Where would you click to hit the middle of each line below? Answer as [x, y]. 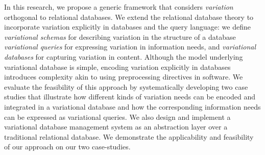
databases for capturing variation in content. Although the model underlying [124, 56]
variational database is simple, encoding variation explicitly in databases [117, 67]
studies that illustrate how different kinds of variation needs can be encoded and [130, 97]
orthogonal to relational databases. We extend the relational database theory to [129, 17]
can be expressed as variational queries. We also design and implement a [117, 117]
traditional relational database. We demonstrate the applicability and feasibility [129, 136]
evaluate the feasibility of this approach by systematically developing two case [126, 86]
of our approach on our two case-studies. [67, 147]
